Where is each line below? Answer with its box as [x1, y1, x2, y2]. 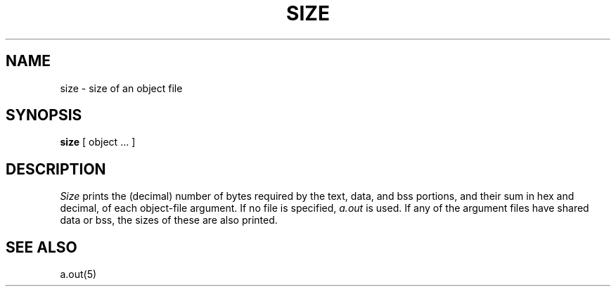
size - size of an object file [60, 82, 183, 94]
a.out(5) [60, 268, 97, 281]
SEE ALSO [6, 238, 77, 256]
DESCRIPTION [6, 160, 106, 178]
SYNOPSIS [6, 106, 82, 125]
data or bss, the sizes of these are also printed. [60, 214, 278, 227]
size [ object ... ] [60, 136, 136, 148]
